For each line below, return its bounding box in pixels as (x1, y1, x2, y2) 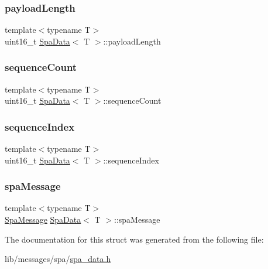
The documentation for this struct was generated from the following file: (5, 233, 264, 245)
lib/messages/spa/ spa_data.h (5, 253, 111, 265)
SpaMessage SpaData (5, 213, 81, 226)
